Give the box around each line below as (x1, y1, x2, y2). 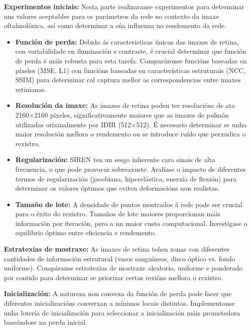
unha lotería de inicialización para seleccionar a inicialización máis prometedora (4, 307, 240, 317)
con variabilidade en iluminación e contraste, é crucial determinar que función (15, 46, 247, 56)
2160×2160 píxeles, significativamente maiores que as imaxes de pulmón (15, 109, 229, 120)
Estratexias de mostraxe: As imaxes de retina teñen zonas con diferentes (4, 244, 230, 254)
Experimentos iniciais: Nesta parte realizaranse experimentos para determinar (4, 1, 245, 11)
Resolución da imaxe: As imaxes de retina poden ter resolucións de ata (15, 100, 235, 110)
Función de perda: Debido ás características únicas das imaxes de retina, (15, 36, 239, 46)
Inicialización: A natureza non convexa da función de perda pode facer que (4, 288, 232, 299)
